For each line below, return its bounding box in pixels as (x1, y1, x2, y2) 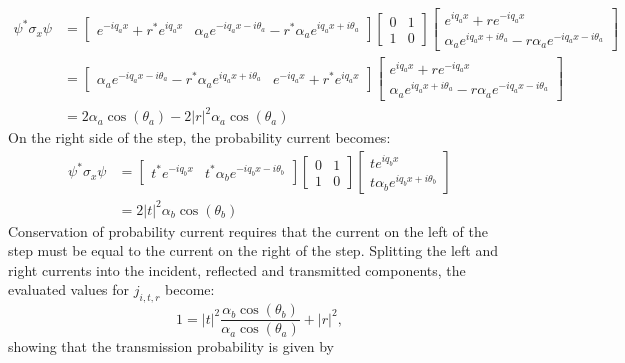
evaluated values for (8, 279, 130, 300)
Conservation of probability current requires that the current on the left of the (8, 220, 489, 241)
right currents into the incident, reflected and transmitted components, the (8, 259, 466, 280)
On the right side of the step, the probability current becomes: (8, 127, 391, 148)
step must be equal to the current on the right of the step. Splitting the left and (8, 240, 498, 261)
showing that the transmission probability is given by (8, 336, 334, 357)
